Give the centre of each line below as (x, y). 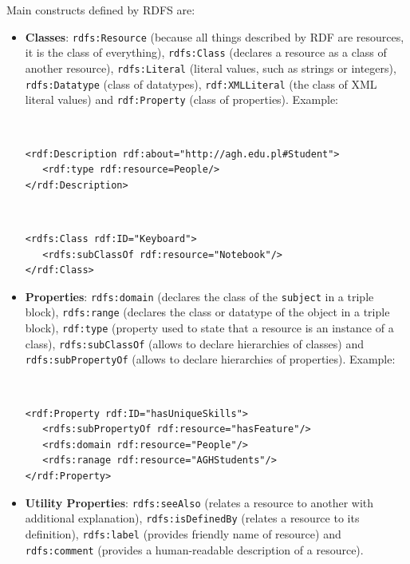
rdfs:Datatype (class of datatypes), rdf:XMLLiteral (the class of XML (201, 83)
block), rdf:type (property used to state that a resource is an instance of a (209, 328)
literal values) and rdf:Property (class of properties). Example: (181, 99)
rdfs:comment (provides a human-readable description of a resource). (194, 549)
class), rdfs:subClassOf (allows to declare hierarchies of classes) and (194, 343)
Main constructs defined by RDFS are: (101, 10)
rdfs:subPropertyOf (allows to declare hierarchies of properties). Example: (210, 359)
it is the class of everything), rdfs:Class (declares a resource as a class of (206, 52)
